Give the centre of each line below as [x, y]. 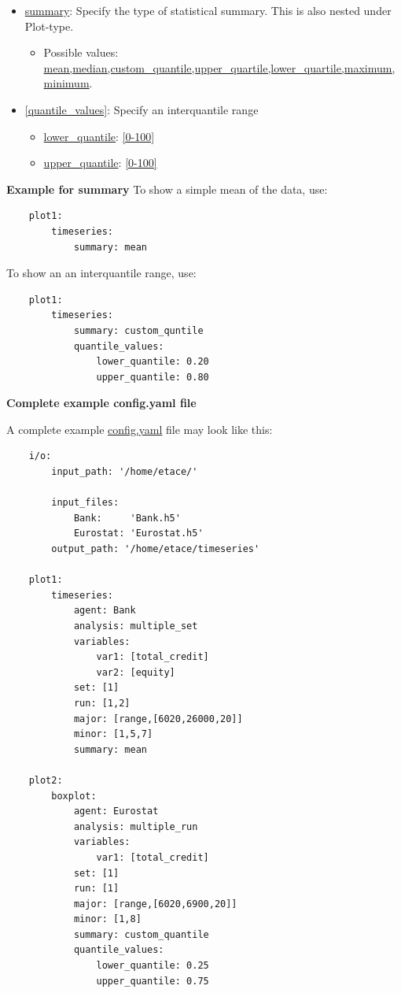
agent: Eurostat [116, 811]
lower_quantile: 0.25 [153, 966]
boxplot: [74, 796]
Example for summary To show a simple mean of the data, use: [167, 189]
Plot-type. [49, 26]
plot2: [46, 780]
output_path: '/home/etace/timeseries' [156, 549]
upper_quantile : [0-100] [100, 163]
